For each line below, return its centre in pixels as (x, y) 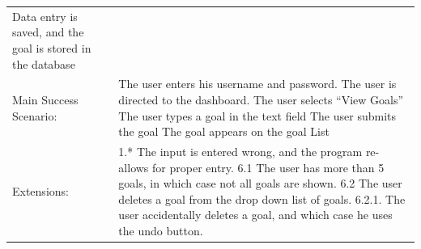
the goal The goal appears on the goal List (224, 131)
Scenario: (35, 115)
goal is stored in (52, 47)
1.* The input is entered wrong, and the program (240, 151)
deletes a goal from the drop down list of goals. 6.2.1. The (262, 198)
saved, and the (48, 32)
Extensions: (40, 190)
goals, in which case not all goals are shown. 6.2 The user (260, 183)
